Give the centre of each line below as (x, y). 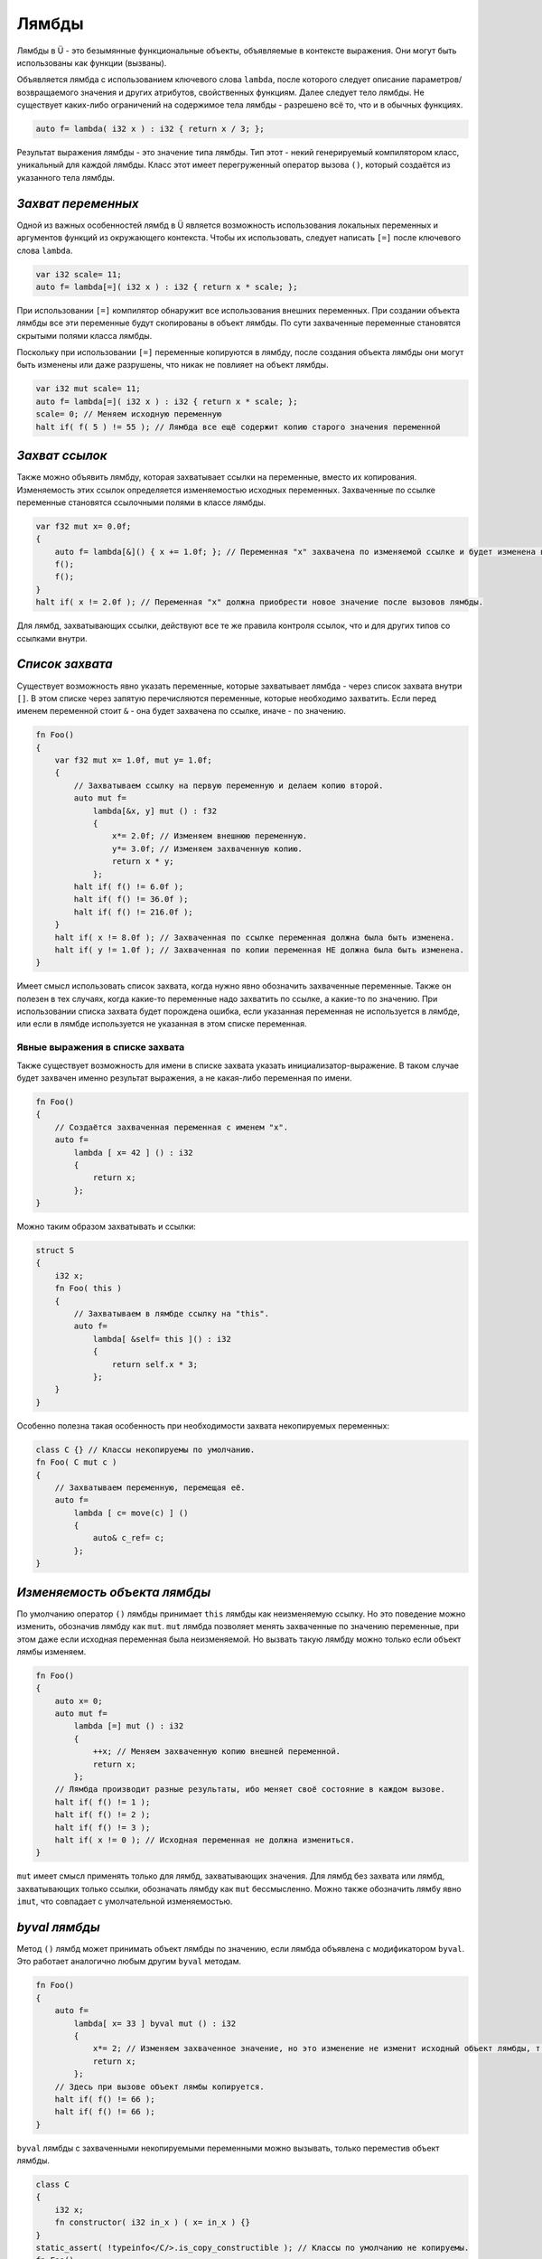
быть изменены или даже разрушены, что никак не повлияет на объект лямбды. (173, 365)
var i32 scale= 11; (79, 274)
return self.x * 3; (155, 1364)
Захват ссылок (62, 456)
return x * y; (143, 862)
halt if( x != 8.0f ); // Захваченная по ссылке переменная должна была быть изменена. (255, 937)
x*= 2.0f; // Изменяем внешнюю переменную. (210, 836)
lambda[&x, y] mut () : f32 (154, 811)
